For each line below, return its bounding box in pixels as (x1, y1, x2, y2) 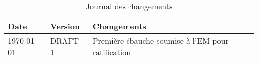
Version (50, 20, 80, 32)
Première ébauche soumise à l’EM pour (92, 35, 229, 46)
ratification (92, 46, 131, 58)
